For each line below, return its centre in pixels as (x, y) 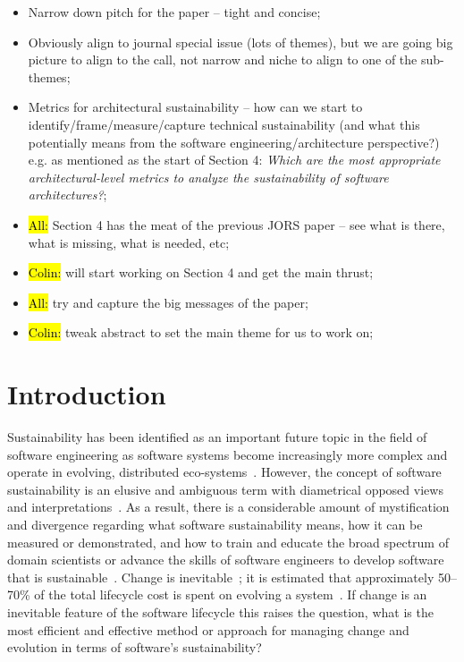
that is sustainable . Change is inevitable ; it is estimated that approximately (221, 577)
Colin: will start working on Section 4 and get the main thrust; (201, 272)
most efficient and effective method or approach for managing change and (208, 629)
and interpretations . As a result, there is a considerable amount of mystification (228, 507)
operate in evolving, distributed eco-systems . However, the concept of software (224, 472)
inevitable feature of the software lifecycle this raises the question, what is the (220, 611)
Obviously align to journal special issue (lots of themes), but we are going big (240, 42)
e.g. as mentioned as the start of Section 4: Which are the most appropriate (234, 160)
